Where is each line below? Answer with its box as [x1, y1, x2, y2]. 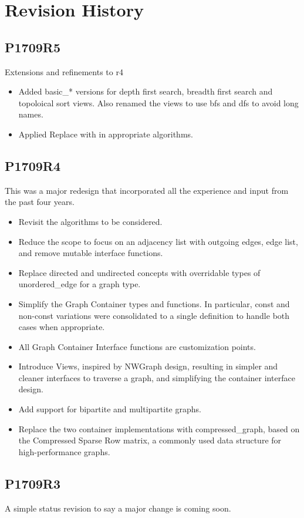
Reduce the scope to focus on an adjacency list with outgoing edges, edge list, [18, 235, 298, 247]
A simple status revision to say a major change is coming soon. [5, 502, 231, 514]
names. [18, 108, 43, 120]
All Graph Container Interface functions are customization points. [18, 340, 256, 352]
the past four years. [5, 196, 75, 208]
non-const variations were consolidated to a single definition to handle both [18, 309, 290, 321]
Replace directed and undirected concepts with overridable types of [18, 266, 261, 278]
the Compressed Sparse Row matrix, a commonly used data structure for [18, 434, 282, 446]
